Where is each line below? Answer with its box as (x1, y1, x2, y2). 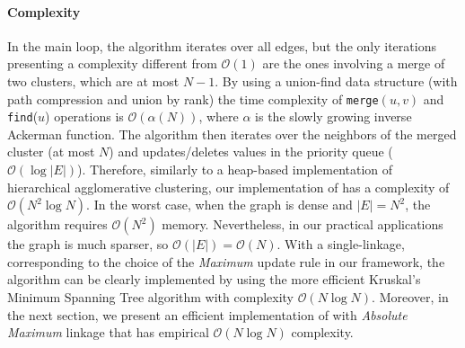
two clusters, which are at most (7, 71, 180, 90)
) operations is (45, 107, 124, 126)
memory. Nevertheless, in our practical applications (162, 215, 443, 234)
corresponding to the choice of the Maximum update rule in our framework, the (7, 252, 445, 271)
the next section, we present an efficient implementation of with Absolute (7, 305, 408, 324)
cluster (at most (7, 142, 95, 161)
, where (198, 107, 239, 126)
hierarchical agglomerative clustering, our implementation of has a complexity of (7, 177, 450, 196)
